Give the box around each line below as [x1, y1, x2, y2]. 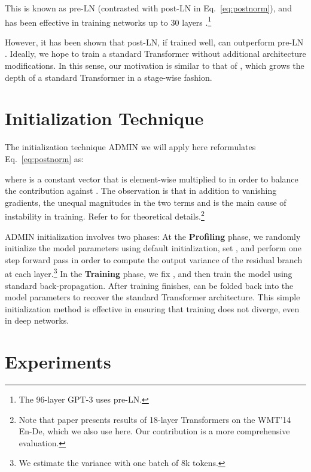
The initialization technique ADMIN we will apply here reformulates [5, 141, 256, 153]
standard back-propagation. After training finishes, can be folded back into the [5, 279, 294, 291]
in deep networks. [5, 314, 69, 327]
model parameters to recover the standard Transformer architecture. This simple [5, 291, 300, 303]
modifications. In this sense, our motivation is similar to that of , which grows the [5, 59, 304, 72]
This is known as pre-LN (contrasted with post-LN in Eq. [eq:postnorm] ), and [5, 2, 292, 14]
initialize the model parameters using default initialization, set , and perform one [5, 242, 301, 254]
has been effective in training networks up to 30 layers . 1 [5, 14, 212, 28]
